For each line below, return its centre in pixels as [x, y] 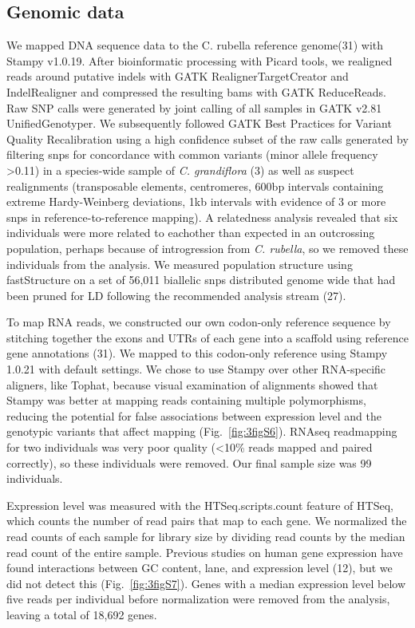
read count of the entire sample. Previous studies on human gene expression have [205, 552]
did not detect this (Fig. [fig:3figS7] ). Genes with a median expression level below [206, 583]
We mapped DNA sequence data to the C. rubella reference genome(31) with [195, 45]
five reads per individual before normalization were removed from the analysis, [198, 599]
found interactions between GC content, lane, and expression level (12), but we [200, 568]
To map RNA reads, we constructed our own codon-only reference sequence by [199, 322]
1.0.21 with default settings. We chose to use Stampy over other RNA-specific [196, 369]
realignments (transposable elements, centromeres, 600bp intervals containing [195, 186]
